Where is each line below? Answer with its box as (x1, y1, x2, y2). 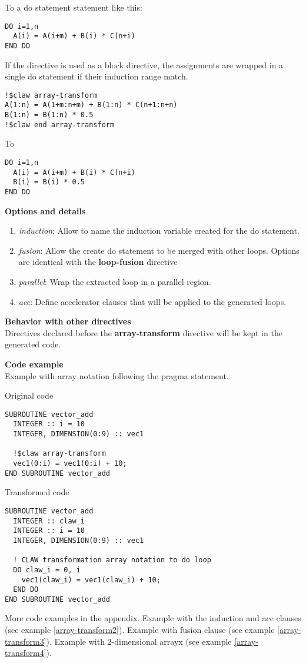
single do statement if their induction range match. (5, 70, 188, 82)
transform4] (5, 647, 46, 659)
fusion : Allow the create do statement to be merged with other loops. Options (18, 244, 300, 256)
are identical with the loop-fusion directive (18, 256, 178, 268)
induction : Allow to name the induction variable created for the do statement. (18, 224, 300, 237)
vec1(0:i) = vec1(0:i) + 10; (13, 459, 127, 468)
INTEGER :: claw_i (13, 516, 85, 525)
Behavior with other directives (5, 315, 131, 327)
